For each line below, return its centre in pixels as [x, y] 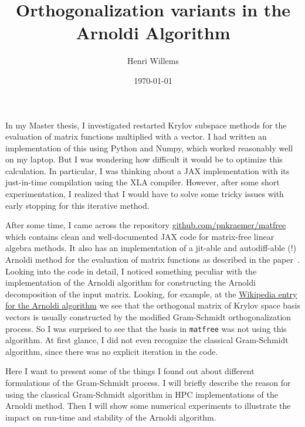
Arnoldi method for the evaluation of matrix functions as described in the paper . [152, 260]
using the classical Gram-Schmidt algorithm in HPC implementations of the [142, 394]
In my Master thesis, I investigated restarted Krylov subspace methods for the [146, 125]
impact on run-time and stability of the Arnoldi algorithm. [111, 417]
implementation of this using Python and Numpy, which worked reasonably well [149, 148]
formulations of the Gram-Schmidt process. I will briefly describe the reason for [148, 383]
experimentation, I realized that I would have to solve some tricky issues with [145, 194]
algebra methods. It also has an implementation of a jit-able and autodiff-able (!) [151, 248]
